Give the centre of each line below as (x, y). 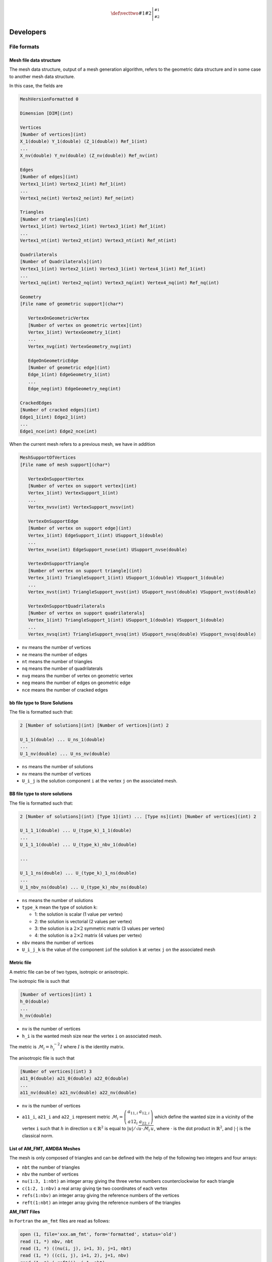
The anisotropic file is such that (42, 1058)
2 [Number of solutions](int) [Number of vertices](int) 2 (94, 725)
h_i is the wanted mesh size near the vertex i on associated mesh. (92, 1036)
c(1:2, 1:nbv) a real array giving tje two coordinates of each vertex (95, 1188)
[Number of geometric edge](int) (69, 367)
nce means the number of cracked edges (65, 690)
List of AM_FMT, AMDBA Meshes (45, 1148)
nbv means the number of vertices (58, 942)
